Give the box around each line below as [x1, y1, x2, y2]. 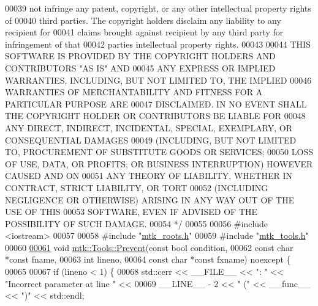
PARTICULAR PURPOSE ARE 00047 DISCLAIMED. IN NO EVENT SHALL [5, 97, 307, 110]
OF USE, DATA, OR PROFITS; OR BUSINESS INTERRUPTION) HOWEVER [5, 157, 313, 170]
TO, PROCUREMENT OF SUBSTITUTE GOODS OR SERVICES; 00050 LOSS [5, 145, 313, 158]
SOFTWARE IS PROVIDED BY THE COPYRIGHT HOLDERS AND [5, 49, 276, 62]
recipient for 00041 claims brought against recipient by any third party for [5, 26, 284, 38]
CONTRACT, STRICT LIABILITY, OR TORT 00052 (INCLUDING [5, 181, 268, 194]
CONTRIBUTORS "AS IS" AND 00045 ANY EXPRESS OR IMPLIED [5, 61, 276, 74]
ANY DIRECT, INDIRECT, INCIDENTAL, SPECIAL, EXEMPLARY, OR [5, 121, 293, 134]
